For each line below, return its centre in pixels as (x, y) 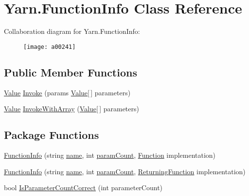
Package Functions (52, 135)
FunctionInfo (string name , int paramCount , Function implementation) (110, 155)
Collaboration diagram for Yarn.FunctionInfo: (72, 31)
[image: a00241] (50, 47)
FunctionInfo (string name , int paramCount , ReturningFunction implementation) (125, 171)
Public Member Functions (71, 72)
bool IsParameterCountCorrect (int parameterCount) (83, 188)
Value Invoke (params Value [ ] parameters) (67, 92)
